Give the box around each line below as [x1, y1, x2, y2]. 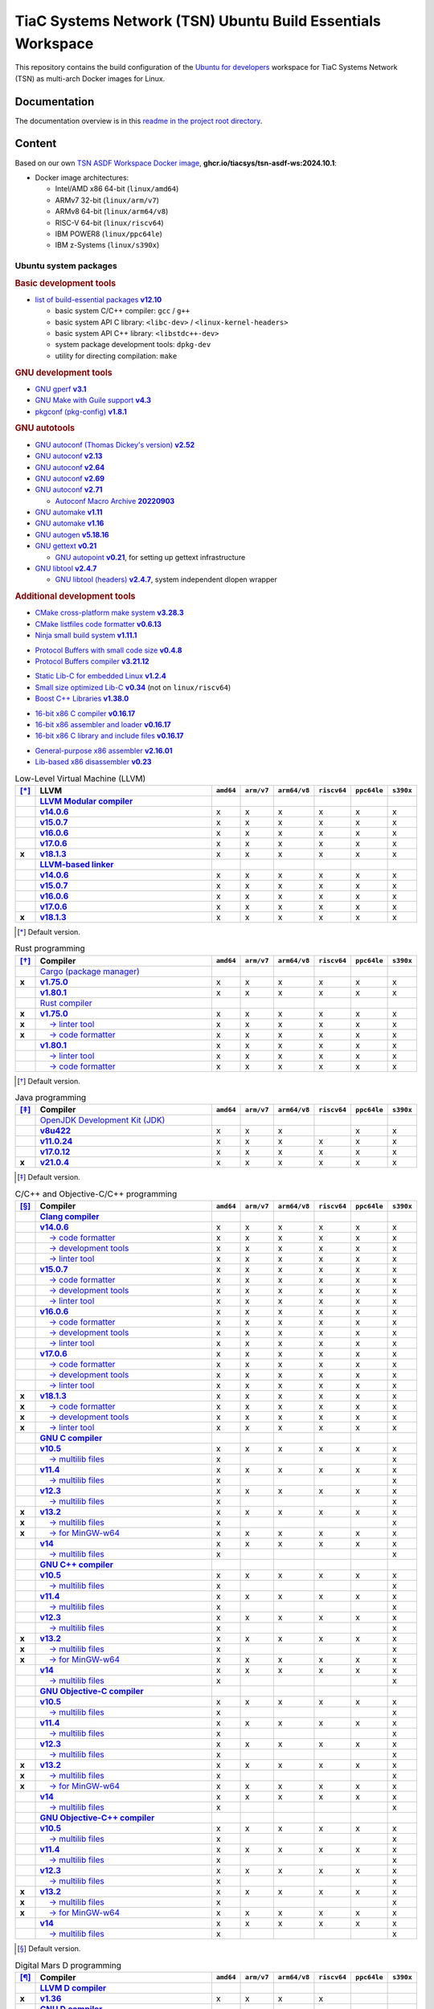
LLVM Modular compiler [39, 796, 133, 807]
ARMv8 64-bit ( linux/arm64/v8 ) [55, 207, 169, 216]
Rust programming [14, 943, 86, 954]
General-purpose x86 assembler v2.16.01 [35, 746, 173, 755]
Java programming [14, 1092, 87, 1103]
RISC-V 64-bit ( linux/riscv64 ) [55, 218, 164, 227]
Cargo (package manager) [39, 965, 140, 976]
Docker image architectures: [35, 173, 129, 182]
